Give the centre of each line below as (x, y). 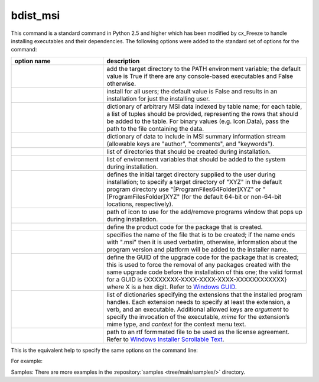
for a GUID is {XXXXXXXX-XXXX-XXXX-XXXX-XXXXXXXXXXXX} (197, 279)
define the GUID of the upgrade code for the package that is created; (203, 257)
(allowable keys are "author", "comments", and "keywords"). (191, 144)
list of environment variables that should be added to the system (196, 159)
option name (32, 61)
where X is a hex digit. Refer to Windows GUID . (172, 287)
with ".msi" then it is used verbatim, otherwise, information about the (202, 242)
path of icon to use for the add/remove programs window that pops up (204, 212)
